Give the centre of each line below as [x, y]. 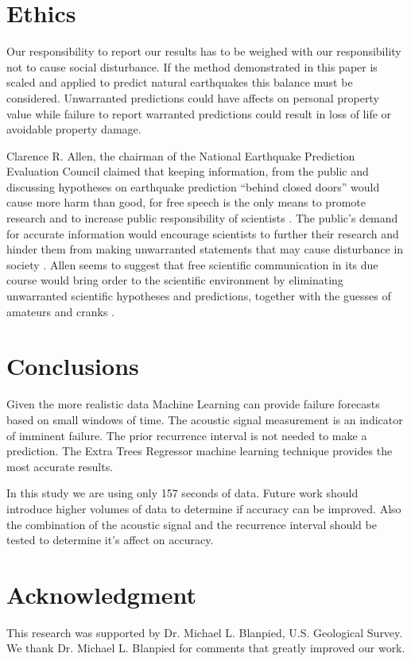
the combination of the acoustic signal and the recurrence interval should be [192, 524]
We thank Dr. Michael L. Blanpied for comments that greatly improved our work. [206, 648]
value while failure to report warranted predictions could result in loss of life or [199, 113]
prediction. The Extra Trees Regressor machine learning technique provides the [200, 451]
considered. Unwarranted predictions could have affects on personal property [193, 97]
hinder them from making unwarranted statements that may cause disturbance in [205, 249]
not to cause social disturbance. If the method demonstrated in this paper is [192, 66]
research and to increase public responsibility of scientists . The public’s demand [202, 218]
